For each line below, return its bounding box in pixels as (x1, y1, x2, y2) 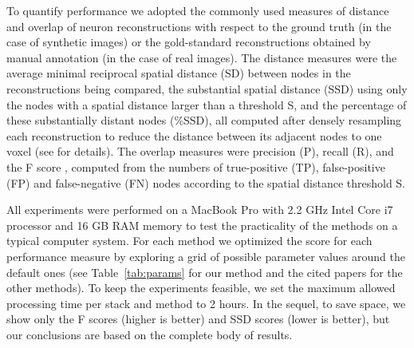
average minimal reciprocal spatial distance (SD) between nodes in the (6, 65, 351, 81)
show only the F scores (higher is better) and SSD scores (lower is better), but (6, 310, 390, 327)
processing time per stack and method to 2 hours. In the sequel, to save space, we (6, 295, 406, 311)
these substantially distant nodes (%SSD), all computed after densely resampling (6, 112, 402, 129)
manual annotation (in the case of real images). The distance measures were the (6, 49, 397, 65)
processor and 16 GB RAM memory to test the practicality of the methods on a (6, 216, 398, 233)
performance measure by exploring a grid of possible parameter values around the (6, 247, 405, 264)
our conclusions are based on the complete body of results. (6, 326, 293, 342)
